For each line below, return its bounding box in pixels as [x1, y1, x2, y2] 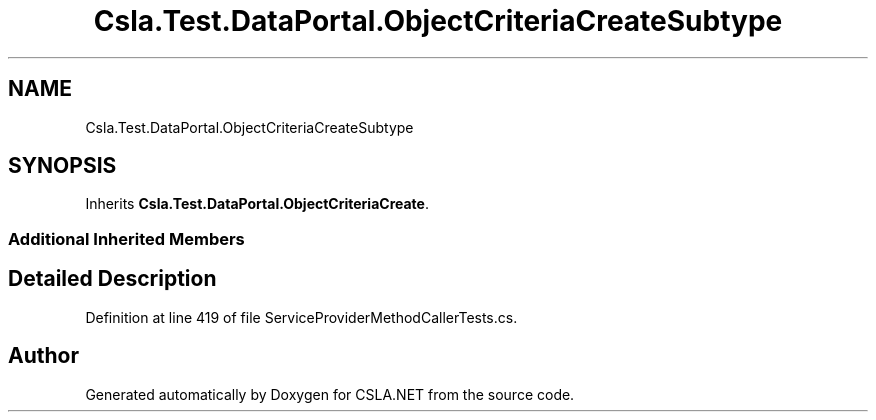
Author [8, 343, 79, 369]
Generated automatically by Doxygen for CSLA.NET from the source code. [85, 385, 575, 403]
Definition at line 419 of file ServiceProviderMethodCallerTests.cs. [85, 308, 518, 326]
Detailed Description [8, 266, 217, 292]
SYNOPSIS [8, 153, 117, 179]
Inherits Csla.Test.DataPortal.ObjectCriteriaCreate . [85, 195, 429, 213]
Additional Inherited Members [8, 228, 245, 249]
